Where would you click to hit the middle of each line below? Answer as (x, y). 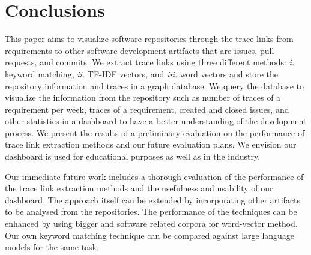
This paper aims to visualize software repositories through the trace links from (149, 39)
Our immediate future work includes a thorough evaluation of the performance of (154, 176)
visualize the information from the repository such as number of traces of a (143, 97)
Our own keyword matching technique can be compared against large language (150, 235)
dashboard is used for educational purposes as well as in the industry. (133, 156)
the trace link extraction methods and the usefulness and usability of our (139, 188)
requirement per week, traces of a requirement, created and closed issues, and (147, 109)
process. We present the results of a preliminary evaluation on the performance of (155, 132)
